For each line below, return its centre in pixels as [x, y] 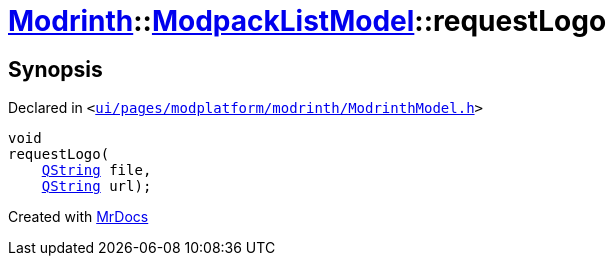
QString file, [96, 170]
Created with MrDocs [78, 217]
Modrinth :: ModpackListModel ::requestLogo [307, 21]
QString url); [96, 186]
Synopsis [55, 69]
